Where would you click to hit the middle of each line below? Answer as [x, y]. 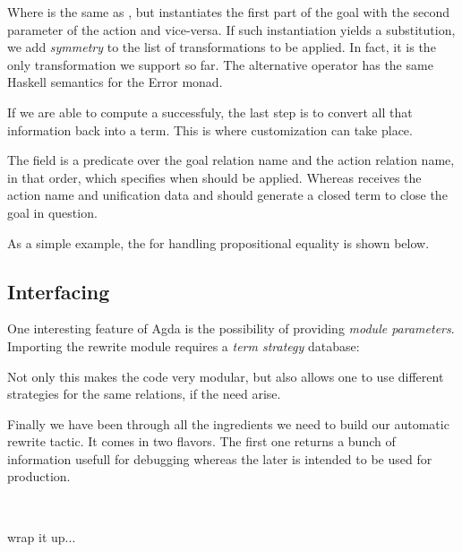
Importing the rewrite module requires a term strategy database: [184, 345]
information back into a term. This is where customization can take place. [210, 129]
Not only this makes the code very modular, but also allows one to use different [226, 376]
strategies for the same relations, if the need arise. [144, 394]
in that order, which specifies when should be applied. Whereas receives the [214, 177]
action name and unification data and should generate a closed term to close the [227, 195]
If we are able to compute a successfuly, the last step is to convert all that [210, 112]
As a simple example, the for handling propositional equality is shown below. [218, 242]
